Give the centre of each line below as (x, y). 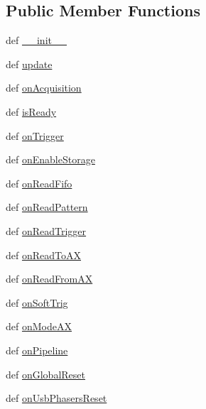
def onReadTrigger (46, 230)
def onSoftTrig (37, 302)
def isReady (31, 111)
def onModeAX (39, 326)
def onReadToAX (43, 255)
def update (29, 64)
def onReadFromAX (49, 279)
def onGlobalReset (45, 374)
